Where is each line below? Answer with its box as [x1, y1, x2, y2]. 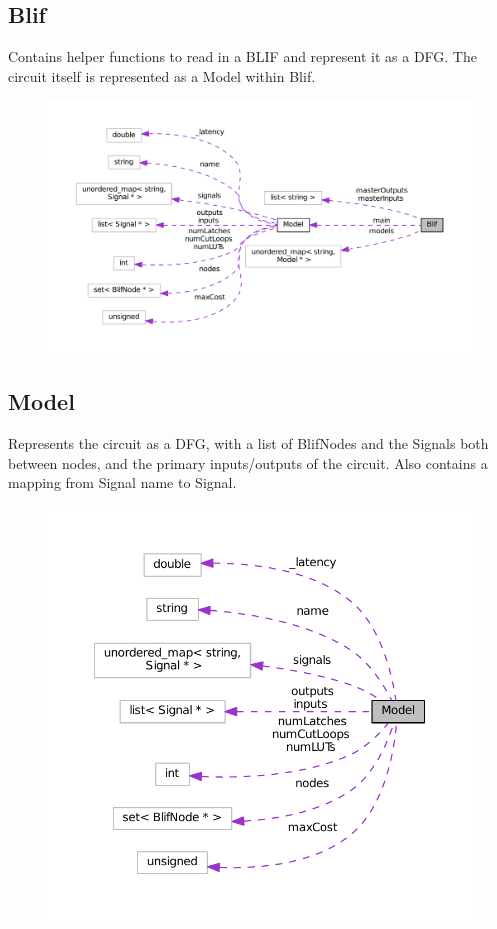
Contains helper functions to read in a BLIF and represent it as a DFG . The [8, 46, 477, 67]
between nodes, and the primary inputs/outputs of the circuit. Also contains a [8, 452, 488, 473]
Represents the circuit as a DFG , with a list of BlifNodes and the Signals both [8, 433, 489, 454]
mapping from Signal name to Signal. [8, 472, 237, 493]
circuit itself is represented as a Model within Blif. [8, 65, 316, 86]
